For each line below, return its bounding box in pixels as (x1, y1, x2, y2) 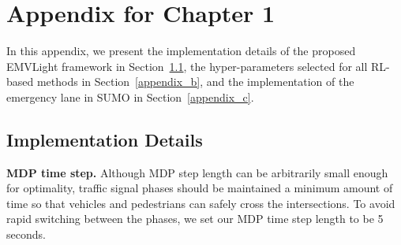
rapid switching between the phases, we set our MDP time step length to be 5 (6, 210, 384, 227)
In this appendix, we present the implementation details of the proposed (6, 43, 356, 59)
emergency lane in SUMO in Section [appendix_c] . (6, 88, 254, 105)
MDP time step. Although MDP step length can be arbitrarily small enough (6, 164, 388, 180)
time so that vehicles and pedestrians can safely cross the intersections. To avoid (6, 195, 395, 211)
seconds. (6, 226, 46, 243)
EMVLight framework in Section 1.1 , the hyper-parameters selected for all (6, 58, 368, 74)
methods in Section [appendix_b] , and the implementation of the (36, 73, 354, 90)
